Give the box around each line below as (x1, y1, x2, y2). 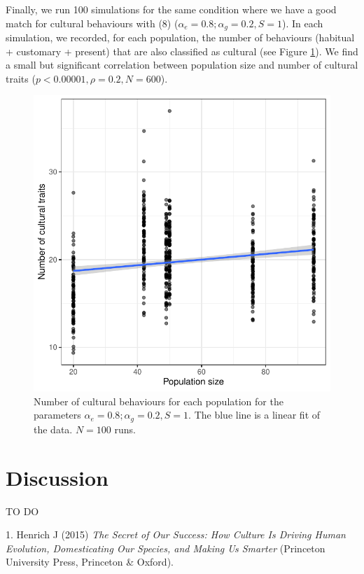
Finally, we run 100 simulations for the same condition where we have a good (6, 2, 337, 16)
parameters (34, 407, 81, 422)
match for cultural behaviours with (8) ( (6, 15, 178, 30)
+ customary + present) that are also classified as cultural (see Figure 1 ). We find (6, 43, 358, 58)
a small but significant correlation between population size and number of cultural (6, 57, 358, 72)
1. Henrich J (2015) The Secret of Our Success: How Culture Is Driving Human (6, 527, 346, 542)
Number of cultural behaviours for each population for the (34, 393, 283, 408)
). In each (282, 15, 323, 30)
